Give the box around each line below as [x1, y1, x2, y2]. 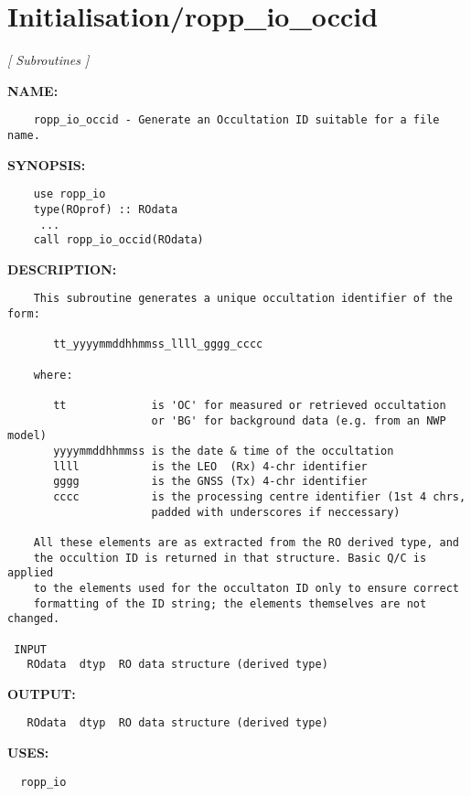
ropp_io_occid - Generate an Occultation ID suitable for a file [33, 113, 440, 127]
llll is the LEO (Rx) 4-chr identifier [53, 459, 368, 473]
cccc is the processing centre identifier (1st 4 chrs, [53, 489, 466, 503]
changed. [7, 612, 60, 626]
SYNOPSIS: [7, 155, 86, 174]
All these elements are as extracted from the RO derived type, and [33, 535, 459, 549]
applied [7, 566, 54, 580]
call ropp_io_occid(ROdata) [33, 233, 204, 247]
